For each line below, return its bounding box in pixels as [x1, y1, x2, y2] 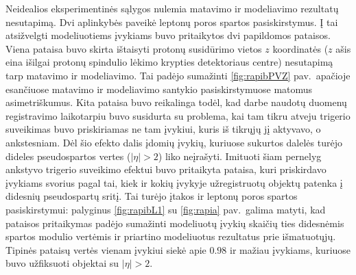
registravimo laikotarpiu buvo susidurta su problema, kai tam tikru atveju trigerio [5, 108, 351, 122]
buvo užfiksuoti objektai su [5, 256, 119, 270]
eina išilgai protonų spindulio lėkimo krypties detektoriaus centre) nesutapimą [5, 55, 333, 69]
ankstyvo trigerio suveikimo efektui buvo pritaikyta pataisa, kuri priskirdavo [5, 162, 327, 176]
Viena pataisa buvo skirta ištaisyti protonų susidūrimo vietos [5, 41, 262, 55]
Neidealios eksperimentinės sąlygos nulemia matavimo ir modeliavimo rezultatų [5, 1, 339, 15]
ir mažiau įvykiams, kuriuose [230, 242, 351, 257]
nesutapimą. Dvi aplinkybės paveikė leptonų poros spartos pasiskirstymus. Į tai [5, 14, 338, 29]
